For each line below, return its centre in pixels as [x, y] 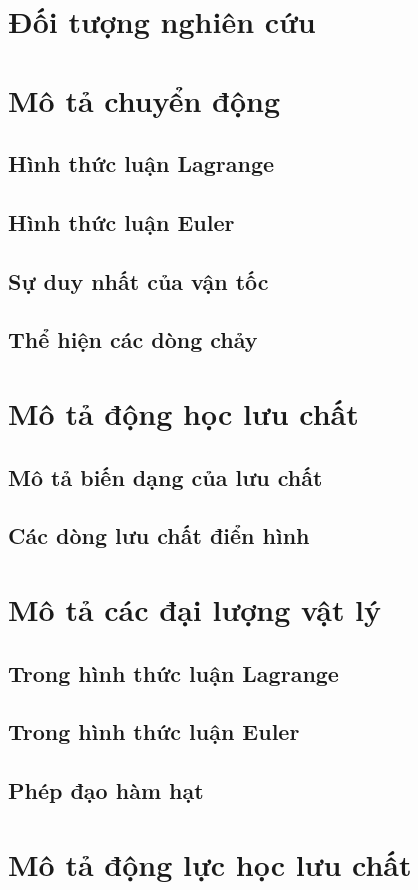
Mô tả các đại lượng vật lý [195, 609]
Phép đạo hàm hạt [106, 790]
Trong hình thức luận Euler [154, 731]
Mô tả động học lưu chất [183, 413]
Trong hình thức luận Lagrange [173, 672]
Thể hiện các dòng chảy [133, 339]
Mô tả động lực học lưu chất [210, 863]
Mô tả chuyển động [144, 99]
